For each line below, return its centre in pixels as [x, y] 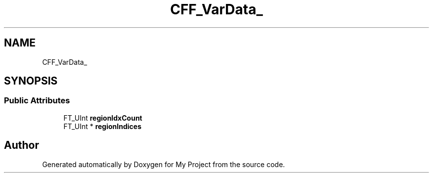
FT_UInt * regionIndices [102, 126]
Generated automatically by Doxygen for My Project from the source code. [164, 164]
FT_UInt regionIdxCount [103, 118]
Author [22, 145]
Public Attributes [37, 101]
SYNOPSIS [31, 81]
